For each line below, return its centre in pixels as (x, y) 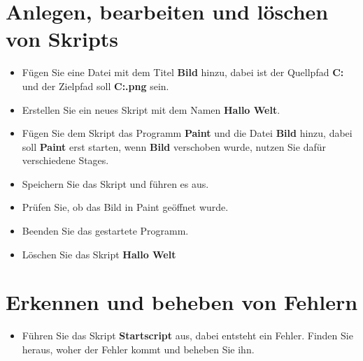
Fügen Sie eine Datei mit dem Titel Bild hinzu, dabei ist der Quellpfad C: (183, 72)
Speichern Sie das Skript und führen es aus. (115, 183)
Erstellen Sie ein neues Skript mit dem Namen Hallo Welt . (151, 109)
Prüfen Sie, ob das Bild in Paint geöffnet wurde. (125, 207)
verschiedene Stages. (65, 160)
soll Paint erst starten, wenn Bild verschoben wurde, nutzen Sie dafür (174, 146)
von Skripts (62, 39)
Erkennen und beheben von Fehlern (182, 302)
